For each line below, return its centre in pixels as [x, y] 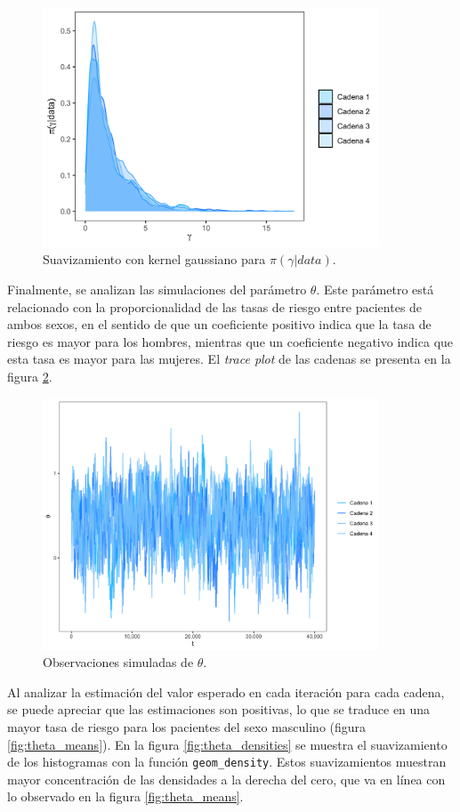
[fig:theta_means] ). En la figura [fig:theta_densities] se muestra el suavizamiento [227, 744]
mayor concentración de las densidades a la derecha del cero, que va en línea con [226, 779]
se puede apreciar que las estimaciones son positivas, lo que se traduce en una [219, 709]
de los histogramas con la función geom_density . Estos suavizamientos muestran [227, 762]
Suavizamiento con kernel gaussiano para [154, 259]
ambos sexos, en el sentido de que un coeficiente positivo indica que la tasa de [219, 324]
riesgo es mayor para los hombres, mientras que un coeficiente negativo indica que [230, 341]
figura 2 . [30, 376]
